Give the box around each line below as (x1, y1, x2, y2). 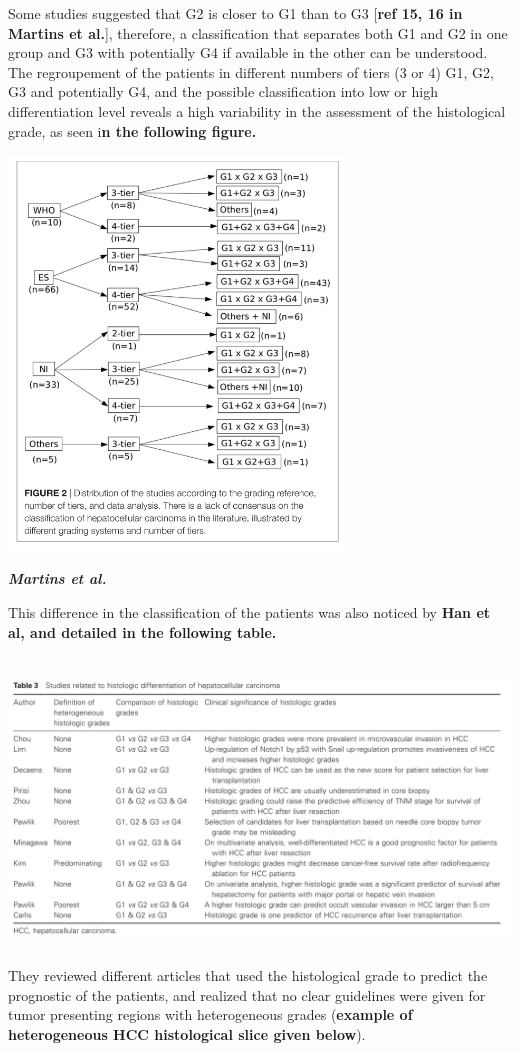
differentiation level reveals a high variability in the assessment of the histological (8, 100, 506, 121)
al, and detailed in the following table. (8, 621, 277, 642)
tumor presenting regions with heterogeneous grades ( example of (8, 1004, 413, 1025)
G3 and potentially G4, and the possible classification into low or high (8, 81, 438, 102)
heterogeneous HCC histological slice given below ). (8, 1023, 366, 1044)
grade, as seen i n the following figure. (8, 120, 257, 141)
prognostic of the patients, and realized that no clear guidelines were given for (8, 984, 486, 1005)
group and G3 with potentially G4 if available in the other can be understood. (8, 42, 488, 63)
